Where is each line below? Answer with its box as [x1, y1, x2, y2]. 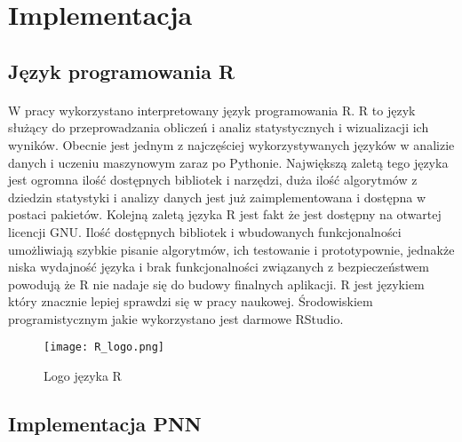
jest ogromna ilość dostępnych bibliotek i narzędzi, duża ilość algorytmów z [8, 170, 418, 189]
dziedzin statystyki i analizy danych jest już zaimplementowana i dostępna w [8, 187, 426, 206]
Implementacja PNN [8, 410, 202, 438]
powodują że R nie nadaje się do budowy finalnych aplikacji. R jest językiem [8, 274, 425, 293]
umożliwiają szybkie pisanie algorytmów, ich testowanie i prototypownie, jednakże [8, 240, 455, 258]
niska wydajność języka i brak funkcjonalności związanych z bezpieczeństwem [8, 257, 429, 276]
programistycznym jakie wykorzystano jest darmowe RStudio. [8, 309, 344, 328]
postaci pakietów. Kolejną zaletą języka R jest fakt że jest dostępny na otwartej [8, 205, 442, 224]
